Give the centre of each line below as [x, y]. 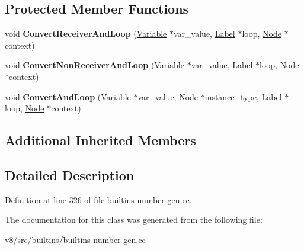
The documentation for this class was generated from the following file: [134, 219]
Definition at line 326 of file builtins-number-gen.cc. [98, 199]
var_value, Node [168, 96]
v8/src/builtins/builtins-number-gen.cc [75, 239]
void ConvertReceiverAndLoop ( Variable [86, 33]
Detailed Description [70, 174]
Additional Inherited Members [100, 140]
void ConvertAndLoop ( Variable [68, 96]
